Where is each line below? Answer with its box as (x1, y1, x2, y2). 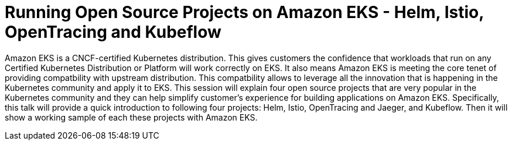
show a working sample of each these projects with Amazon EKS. (5, 112, 258, 122)
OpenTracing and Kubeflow (5, 22, 221, 42)
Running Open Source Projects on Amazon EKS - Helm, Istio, (5, 2, 484, 22)
